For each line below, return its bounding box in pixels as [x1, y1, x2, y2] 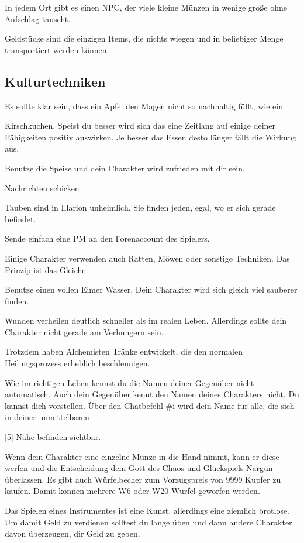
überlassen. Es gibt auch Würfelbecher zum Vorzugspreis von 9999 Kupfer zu [5, 473, 281, 485]
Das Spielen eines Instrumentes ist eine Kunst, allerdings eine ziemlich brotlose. [5, 504, 290, 517]
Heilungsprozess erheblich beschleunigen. [5, 357, 150, 369]
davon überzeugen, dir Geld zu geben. [5, 527, 140, 539]
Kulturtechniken [5, 72, 106, 90]
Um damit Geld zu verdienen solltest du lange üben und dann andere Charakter [5, 515, 292, 528]
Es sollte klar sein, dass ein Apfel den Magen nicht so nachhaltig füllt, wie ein [5, 99, 283, 112]
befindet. [5, 212, 36, 225]
